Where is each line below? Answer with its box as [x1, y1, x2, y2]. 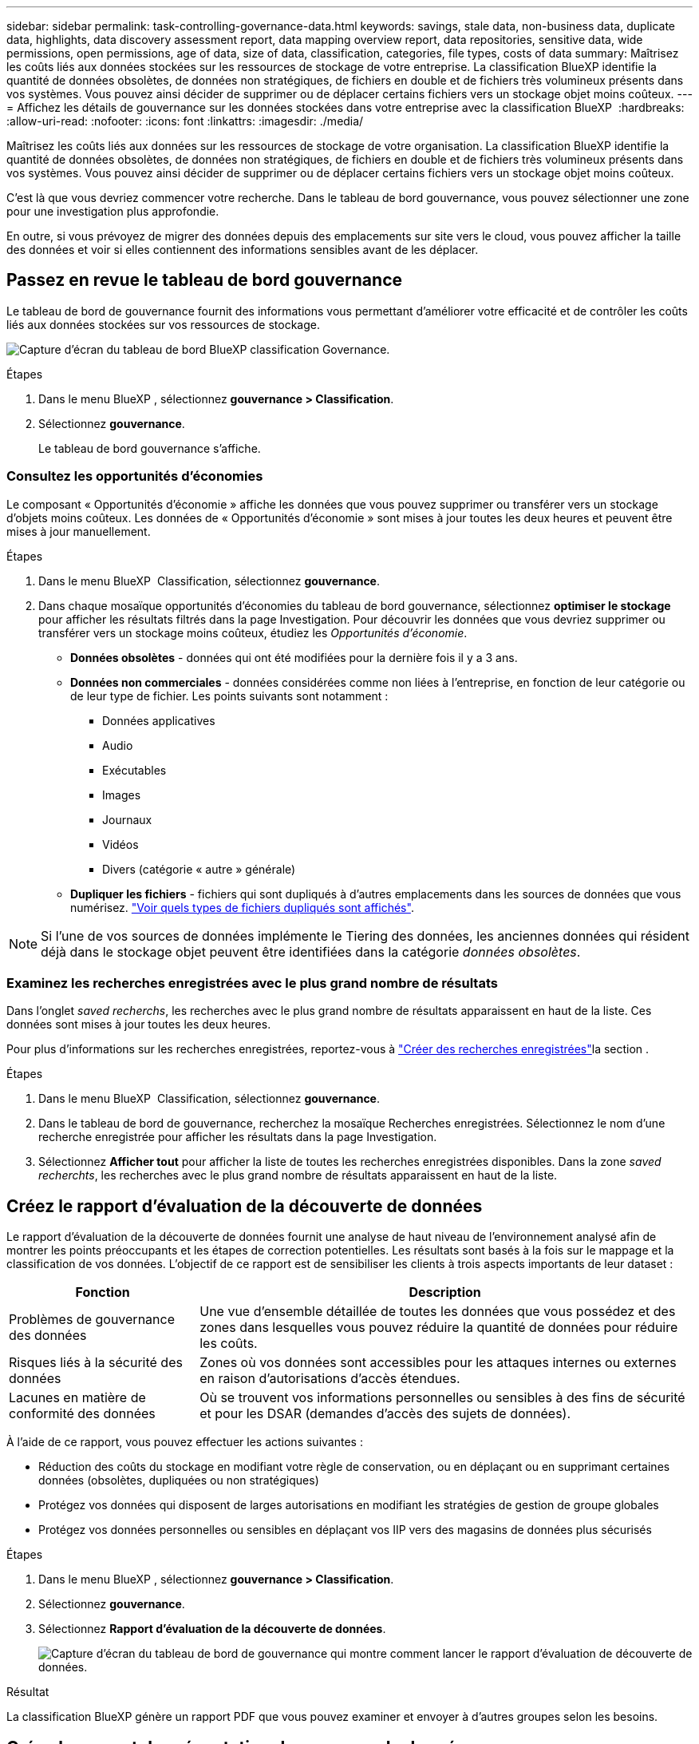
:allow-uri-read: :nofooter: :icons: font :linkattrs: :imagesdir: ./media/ [6, 114, 364, 128]
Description [409, 1284, 481, 1301]
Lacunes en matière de [9, 1389, 146, 1406]
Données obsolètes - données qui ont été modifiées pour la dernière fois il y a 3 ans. [70, 650, 518, 664]
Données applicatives [102, 713, 215, 727]
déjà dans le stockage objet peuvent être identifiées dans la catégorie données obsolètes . [41, 943, 581, 960]
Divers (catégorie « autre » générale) [102, 862, 296, 876]
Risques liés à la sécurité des [9, 1354, 183, 1371]
